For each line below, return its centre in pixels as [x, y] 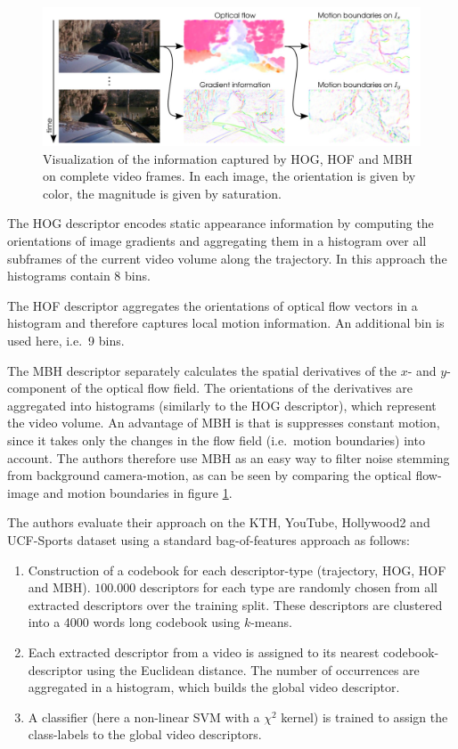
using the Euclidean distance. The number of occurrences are [253, 669]
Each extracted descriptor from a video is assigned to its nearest [204, 651]
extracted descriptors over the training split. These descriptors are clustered [235, 604]
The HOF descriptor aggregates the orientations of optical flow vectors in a [213, 305]
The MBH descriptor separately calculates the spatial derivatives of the [202, 370]
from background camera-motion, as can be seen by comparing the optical [209, 475]
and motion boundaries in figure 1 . [138, 492]
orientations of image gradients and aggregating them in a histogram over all [217, 241]
